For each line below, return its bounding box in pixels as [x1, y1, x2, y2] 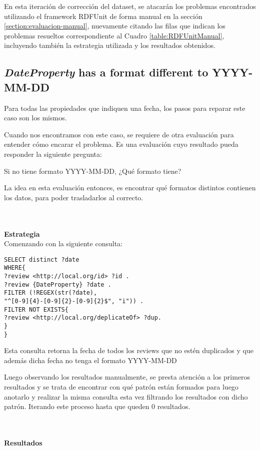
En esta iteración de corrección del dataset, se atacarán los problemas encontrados [4, 1, 256, 11]
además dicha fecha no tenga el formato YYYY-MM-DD [4, 355, 177, 365]
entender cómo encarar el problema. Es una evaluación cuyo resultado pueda [4, 139, 238, 149]
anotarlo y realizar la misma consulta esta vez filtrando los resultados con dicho [4, 391, 248, 402]
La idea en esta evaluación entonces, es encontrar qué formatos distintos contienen [4, 182, 256, 193]
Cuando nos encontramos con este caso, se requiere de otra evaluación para [4, 129, 234, 139]
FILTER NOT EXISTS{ [4, 306, 68, 313]
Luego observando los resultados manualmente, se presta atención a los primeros [4, 372, 250, 382]
